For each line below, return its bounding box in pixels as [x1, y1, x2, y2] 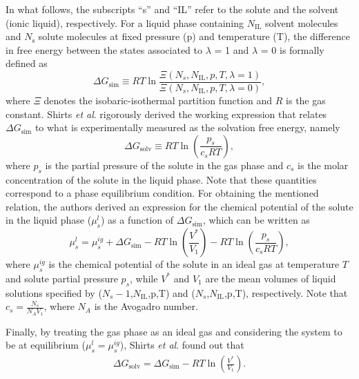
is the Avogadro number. [94, 299, 198, 313]
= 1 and [214, 42, 249, 57]
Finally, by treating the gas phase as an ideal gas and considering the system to [6, 324, 342, 338]
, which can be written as [202, 213, 310, 227]
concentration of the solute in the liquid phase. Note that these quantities [6, 172, 317, 186]
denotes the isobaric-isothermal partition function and [43, 93, 273, 108]
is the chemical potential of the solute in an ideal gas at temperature [48, 257, 340, 271]
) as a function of [101, 213, 174, 227]
